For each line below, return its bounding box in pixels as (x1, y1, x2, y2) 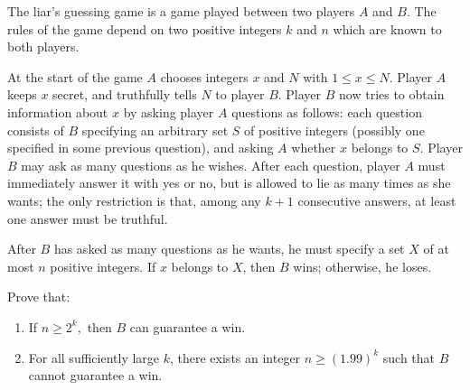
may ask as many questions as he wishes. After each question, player (21, 155, 400, 174)
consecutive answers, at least (297, 190, 456, 209)
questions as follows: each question (231, 102, 422, 121)
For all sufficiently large (28, 348, 160, 367)
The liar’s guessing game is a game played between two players (7, 2, 355, 20)
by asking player (123, 102, 214, 121)
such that (382, 348, 436, 367)
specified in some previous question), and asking (7, 138, 274, 157)
